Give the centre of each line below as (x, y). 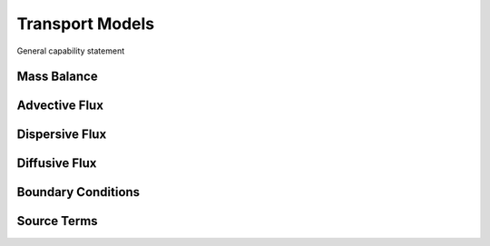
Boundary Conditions (78, 192)
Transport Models (86, 24)
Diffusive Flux (57, 163)
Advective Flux (60, 106)
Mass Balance (58, 77)
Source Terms (58, 221)
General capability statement (71, 51)
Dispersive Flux (62, 135)
